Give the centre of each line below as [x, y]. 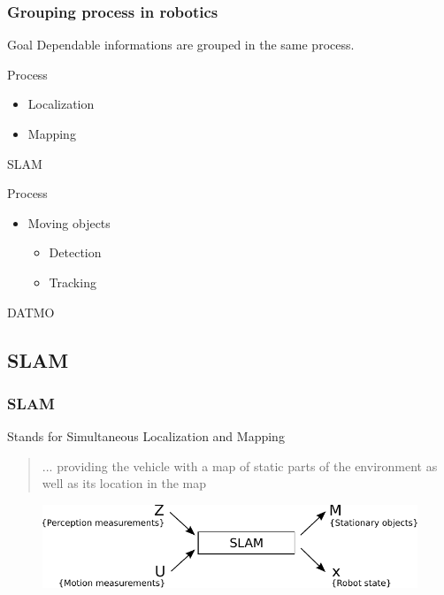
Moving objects [69, 222]
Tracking [73, 282]
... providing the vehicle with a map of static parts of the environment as [240, 465]
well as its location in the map [124, 483]
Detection [75, 252]
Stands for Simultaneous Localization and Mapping [146, 436]
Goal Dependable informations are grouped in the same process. [181, 45]
